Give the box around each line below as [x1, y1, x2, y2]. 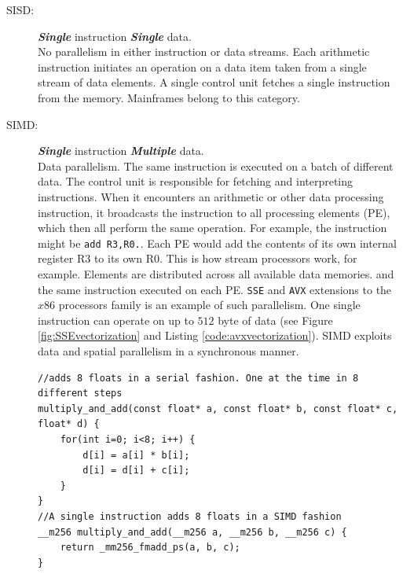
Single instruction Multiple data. [38, 142, 204, 159]
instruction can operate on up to [38, 311, 194, 328]
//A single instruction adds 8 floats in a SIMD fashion [38, 510, 342, 522]
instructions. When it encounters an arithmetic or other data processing [38, 188, 384, 204]
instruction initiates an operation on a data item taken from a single [38, 58, 367, 75]
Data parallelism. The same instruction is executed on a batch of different [38, 157, 394, 174]
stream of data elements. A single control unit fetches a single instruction [38, 74, 390, 90]
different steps [38, 388, 123, 399]
